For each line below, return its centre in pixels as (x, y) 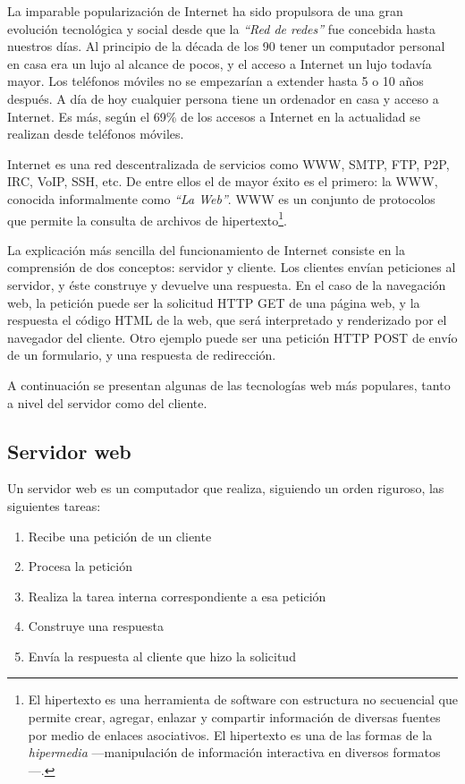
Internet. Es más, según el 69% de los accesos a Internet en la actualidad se (214, 116)
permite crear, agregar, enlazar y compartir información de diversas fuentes (234, 717)
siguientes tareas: (54, 505)
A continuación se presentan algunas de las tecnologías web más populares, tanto (229, 384)
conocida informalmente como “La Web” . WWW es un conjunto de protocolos (221, 198)
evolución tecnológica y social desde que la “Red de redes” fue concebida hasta (222, 28)
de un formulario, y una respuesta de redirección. (142, 355)
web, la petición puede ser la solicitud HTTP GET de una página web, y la (214, 302)
